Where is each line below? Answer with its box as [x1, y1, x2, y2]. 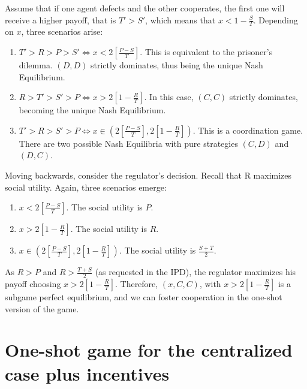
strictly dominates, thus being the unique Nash [91, 59, 263, 71]
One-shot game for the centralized [5, 337, 293, 362]
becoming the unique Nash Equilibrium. [19, 104, 166, 116]
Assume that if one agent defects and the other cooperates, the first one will [5, 2, 285, 14]
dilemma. [19, 59, 53, 71]
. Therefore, [115, 278, 158, 290]
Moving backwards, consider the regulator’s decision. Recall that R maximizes [5, 168, 292, 181]
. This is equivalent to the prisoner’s [140, 46, 273, 58]
